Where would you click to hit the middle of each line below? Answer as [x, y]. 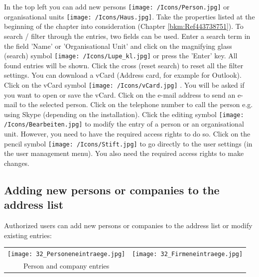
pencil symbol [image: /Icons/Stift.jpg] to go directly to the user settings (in [128, 143]
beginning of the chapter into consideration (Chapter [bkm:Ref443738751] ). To [124, 26]
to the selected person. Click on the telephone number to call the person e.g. [136, 104]
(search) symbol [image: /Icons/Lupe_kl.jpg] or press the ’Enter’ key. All [121, 56]
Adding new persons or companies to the [112, 190]
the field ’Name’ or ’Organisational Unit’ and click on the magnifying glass [118, 46]
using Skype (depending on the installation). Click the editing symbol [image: [124, 114]
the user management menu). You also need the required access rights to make [124, 153]
